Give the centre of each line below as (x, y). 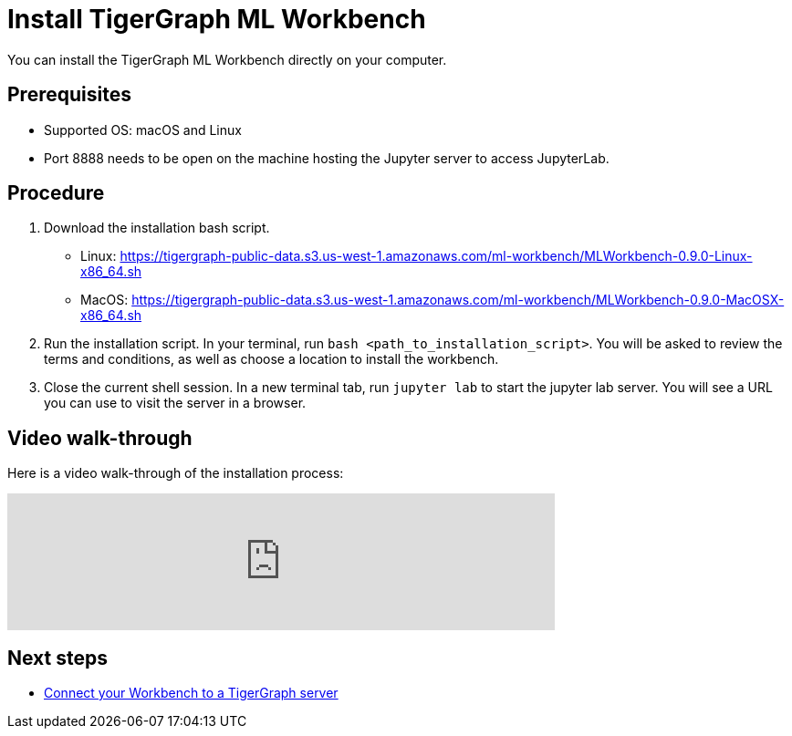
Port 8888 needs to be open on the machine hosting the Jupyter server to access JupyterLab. (327, 158)
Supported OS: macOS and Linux (143, 130)
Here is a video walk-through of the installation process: (176, 473)
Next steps (57, 658)
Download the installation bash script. (157, 228)
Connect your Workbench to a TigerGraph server (191, 693)
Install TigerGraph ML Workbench (217, 19)
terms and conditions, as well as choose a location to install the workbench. (271, 359)
